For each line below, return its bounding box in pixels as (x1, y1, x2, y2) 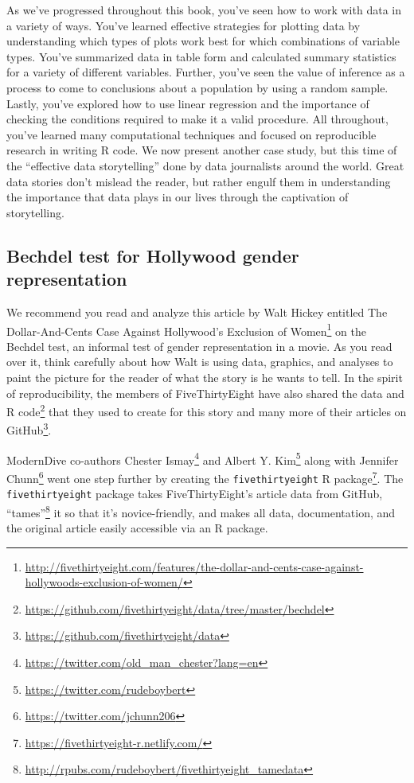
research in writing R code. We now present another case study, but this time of (6, 142, 397, 158)
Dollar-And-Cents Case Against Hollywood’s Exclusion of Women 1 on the (6, 320, 366, 339)
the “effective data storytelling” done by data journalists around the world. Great (6, 157, 404, 173)
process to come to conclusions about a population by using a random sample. (6, 79, 389, 95)
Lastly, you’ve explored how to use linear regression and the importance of (6, 95, 369, 111)
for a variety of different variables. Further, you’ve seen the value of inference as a (6, 64, 405, 80)
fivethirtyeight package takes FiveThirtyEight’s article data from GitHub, (6, 485, 383, 502)
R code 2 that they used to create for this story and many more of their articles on (6, 401, 407, 419)
